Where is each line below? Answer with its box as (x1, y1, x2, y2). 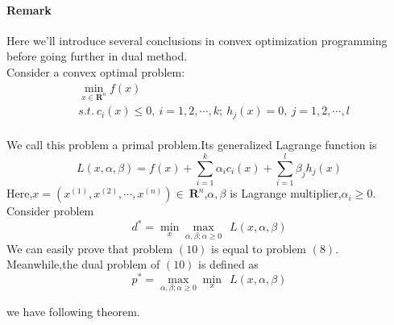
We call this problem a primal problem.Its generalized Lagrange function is (6, 136, 377, 153)
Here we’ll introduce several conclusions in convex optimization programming (6, 31, 388, 48)
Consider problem (6, 202, 94, 219)
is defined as (198, 256, 259, 273)
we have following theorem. (6, 302, 140, 319)
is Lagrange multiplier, (230, 185, 342, 202)
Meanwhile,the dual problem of (6, 256, 160, 273)
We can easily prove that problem (6, 240, 173, 256)
